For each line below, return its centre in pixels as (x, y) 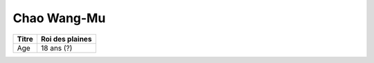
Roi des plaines (66, 39)
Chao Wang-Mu (59, 18)
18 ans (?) (56, 48)
